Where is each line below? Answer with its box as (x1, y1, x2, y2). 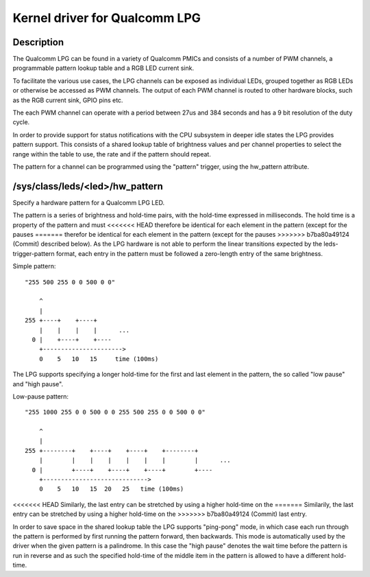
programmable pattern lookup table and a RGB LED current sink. (12, 64, 195, 72)
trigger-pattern (12, 249, 55, 257)
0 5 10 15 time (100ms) (38, 355, 159, 363)
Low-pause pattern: (12, 392, 69, 401)
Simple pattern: (12, 262, 56, 270)
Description (12, 36, 64, 48)
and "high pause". (12, 379, 64, 388)
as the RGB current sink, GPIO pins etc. (12, 96, 123, 104)
